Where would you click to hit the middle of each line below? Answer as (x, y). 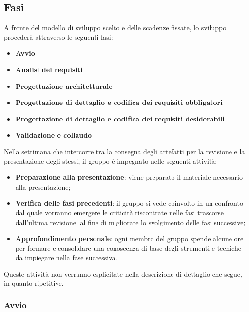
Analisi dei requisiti (49, 69)
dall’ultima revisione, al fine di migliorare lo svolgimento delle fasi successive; (130, 222)
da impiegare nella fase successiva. (66, 257)
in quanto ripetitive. (34, 283)
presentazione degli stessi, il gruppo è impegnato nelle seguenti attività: (111, 161)
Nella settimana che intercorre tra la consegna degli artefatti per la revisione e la (124, 151)
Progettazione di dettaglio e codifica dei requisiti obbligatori (119, 102)
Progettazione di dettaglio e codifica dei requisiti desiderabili (120, 118)
